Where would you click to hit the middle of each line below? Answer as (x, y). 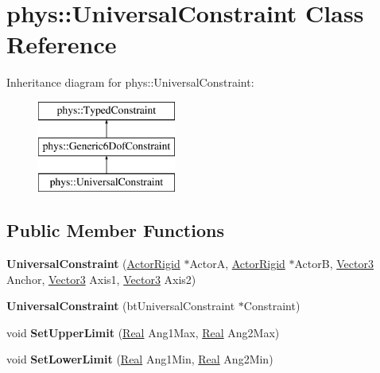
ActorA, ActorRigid (237, 264)
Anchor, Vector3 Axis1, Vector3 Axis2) (101, 279)
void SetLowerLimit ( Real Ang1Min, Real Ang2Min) (140, 359)
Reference (62, 44)
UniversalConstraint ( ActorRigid (93, 264)
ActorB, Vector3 (334, 264)
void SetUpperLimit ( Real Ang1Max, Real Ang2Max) (143, 332)
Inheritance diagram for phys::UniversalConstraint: (130, 82)
